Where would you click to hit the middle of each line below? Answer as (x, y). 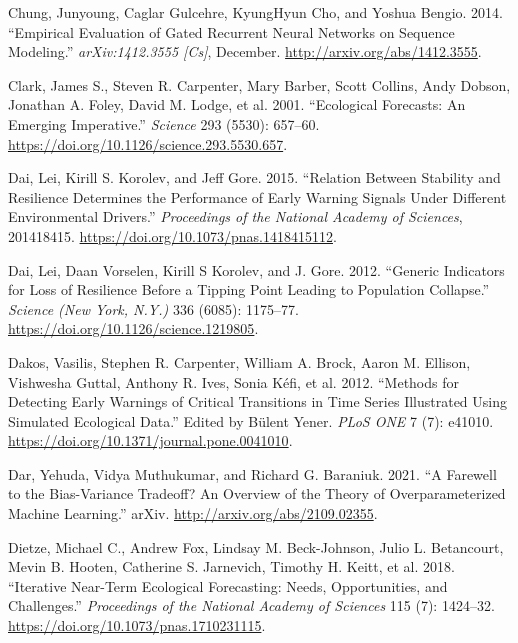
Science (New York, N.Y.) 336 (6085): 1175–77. (153, 308)
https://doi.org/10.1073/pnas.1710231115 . (137, 625)
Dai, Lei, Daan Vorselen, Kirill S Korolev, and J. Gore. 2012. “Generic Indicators (256, 269)
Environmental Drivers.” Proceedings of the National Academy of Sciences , (235, 216)
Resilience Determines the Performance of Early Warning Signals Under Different (257, 196)
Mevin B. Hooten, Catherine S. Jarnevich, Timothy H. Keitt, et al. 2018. (231, 566)
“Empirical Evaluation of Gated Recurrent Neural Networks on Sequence (231, 31)
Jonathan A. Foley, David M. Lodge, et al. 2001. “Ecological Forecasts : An (237, 104)
